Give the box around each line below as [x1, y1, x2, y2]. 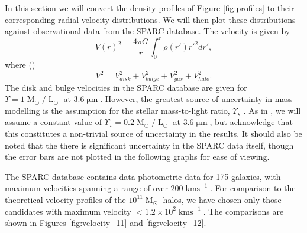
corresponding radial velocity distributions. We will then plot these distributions [5, 13, 296, 25]
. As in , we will [243, 104, 301, 116]
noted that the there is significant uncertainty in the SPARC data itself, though [5, 139, 294, 151]
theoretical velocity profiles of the [5, 193, 126, 205]
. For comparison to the [210, 182, 296, 194]
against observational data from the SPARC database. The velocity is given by [5, 25, 290, 37]
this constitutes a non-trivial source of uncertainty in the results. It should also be [5, 127, 302, 139]
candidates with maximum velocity [5, 205, 131, 217]
